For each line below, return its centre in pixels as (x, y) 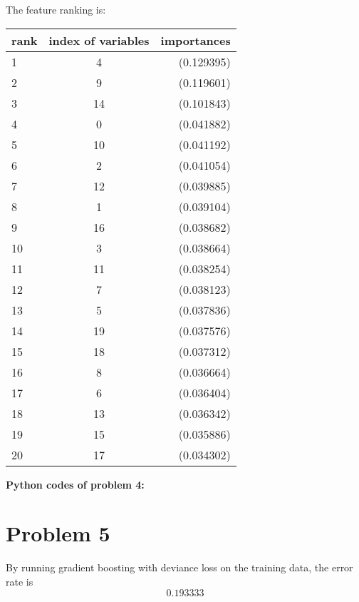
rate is (20, 581)
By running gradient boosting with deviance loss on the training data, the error (179, 567)
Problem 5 (58, 533)
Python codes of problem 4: (75, 484)
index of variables (99, 40)
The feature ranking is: (56, 9)
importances (196, 40)
